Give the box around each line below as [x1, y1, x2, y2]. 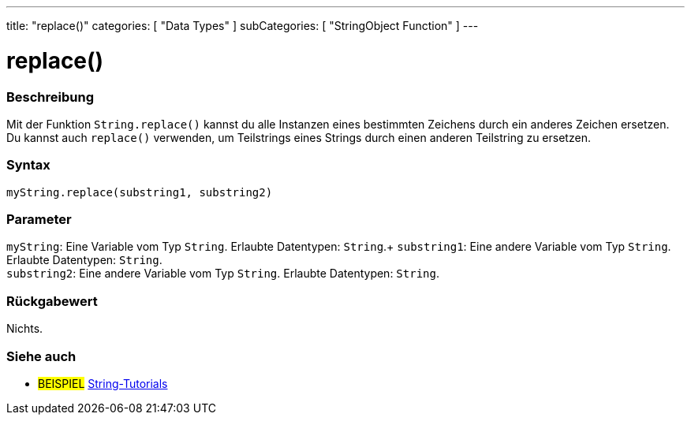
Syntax [6, 157, 50, 173]
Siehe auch [6, 348, 77, 364]
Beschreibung [6, 88, 95, 105]
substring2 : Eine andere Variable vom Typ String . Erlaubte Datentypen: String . [6, 266, 439, 281]
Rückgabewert [6, 292, 98, 309]
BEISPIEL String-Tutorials [38, 376, 168, 390]
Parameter [6, 211, 72, 227]
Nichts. [6, 322, 43, 336]
